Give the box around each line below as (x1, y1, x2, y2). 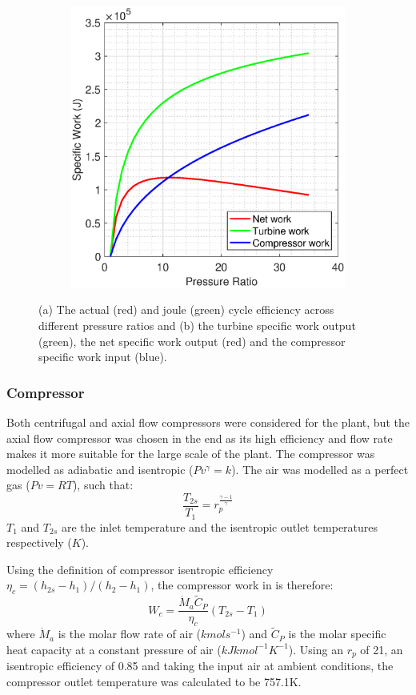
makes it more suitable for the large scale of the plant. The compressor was (6, 445, 375, 462)
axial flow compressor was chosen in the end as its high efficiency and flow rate (6, 429, 393, 446)
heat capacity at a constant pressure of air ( (6, 641, 222, 657)
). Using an (288, 641, 343, 657)
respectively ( (6, 534, 72, 551)
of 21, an (360, 641, 403, 657)
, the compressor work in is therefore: (150, 576, 334, 593)
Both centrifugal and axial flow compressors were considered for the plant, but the (6, 414, 410, 431)
